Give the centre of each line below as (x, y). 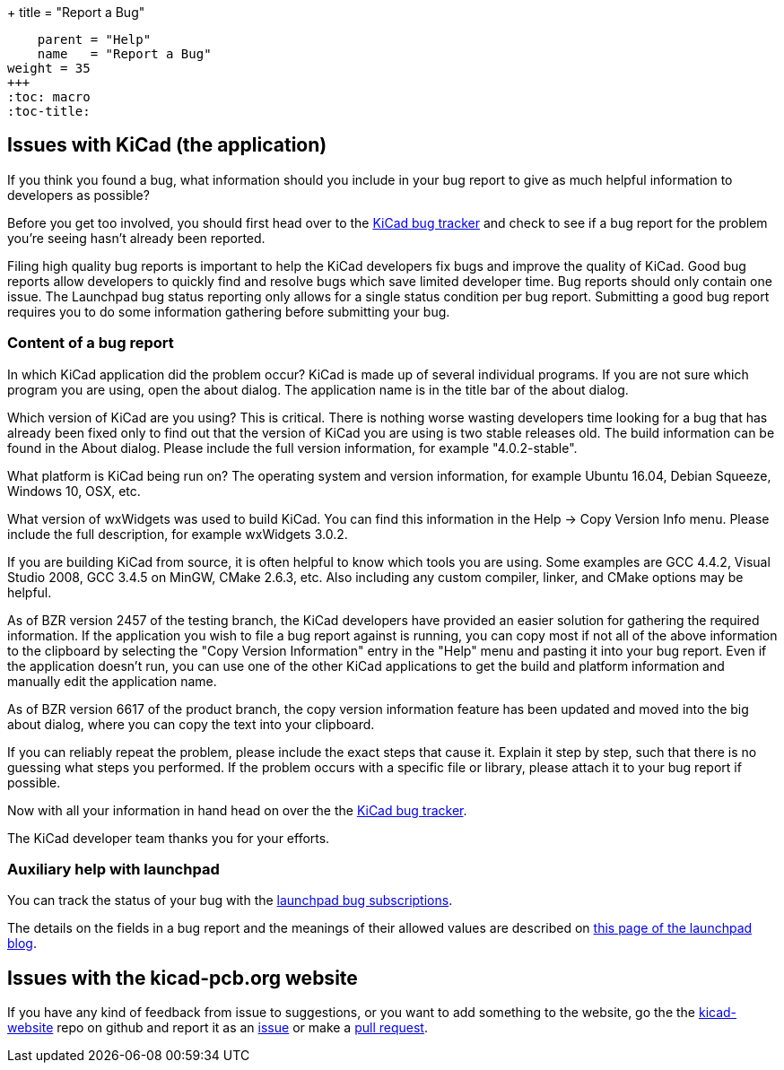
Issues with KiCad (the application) (167, 145)
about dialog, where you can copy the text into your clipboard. (191, 724)
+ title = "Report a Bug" (76, 12)
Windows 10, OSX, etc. (74, 491)
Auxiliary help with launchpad (113, 869)
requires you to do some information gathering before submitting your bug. (229, 311)
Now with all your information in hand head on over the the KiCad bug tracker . (237, 810)
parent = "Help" (94, 39)
